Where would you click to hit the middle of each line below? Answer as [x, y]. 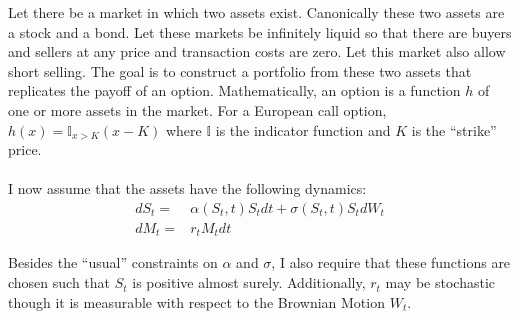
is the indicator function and [303, 129]
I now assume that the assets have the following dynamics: [187, 188]
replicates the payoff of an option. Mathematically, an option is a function [234, 90]
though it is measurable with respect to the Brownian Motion [196, 301]
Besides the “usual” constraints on [113, 262]
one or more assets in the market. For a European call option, [197, 109]
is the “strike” [454, 129]
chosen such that [59, 282]
